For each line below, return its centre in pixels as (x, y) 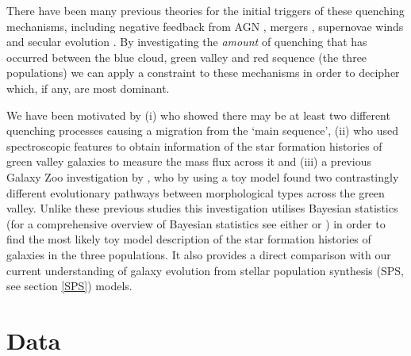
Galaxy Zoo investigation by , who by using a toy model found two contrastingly (203, 176)
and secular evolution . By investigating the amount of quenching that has (187, 42)
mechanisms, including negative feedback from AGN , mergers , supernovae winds (205, 26)
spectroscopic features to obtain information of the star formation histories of (194, 145)
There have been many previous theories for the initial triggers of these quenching (205, 10)
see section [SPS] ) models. (69, 286)
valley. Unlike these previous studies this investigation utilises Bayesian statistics (202, 208)
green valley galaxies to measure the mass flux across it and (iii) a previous (189, 161)
